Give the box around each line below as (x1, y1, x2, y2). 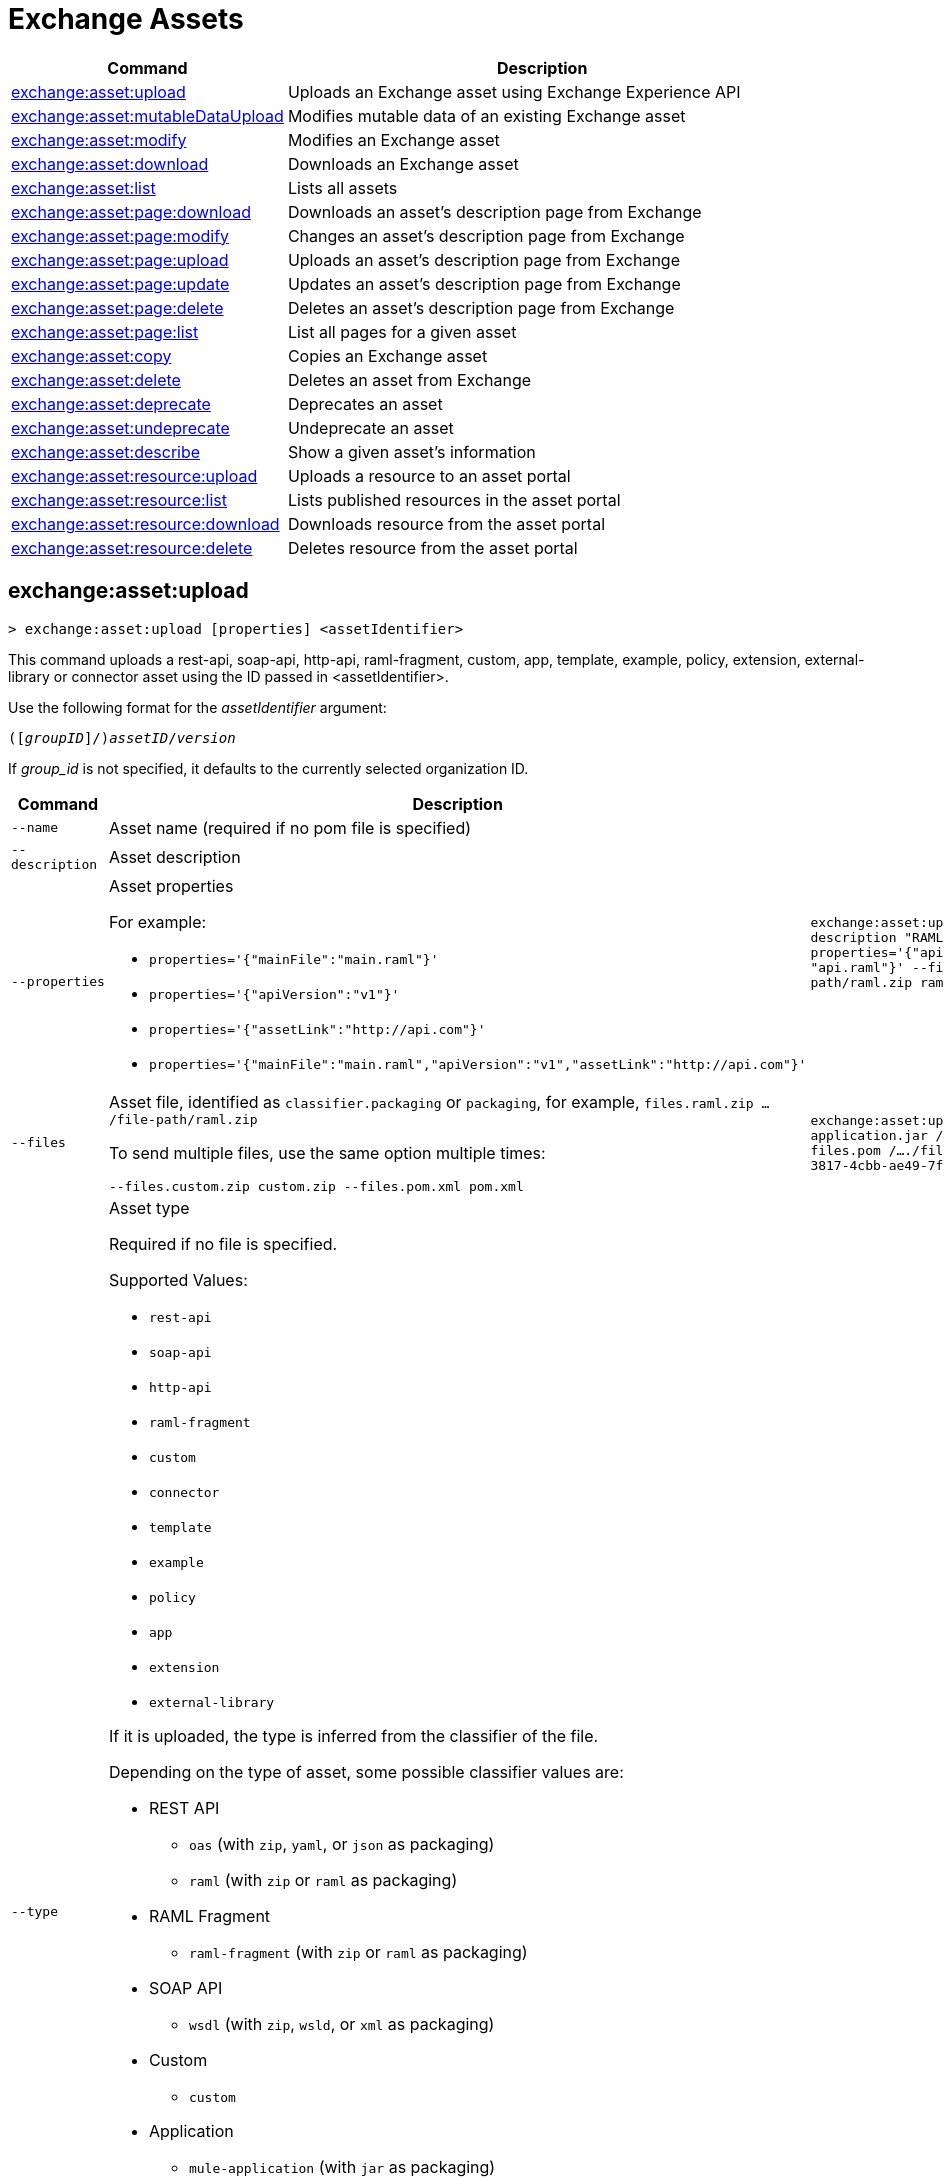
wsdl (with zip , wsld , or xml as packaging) (188, 2013, 495, 2034)
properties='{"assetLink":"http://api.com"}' (148, 1021, 486, 1037)
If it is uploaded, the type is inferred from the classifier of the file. (108, 1725, 599, 1746)
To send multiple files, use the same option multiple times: (108, 1142, 546, 1163)
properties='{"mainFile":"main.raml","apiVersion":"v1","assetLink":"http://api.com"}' (148, 1056, 807, 1072)
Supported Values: (108, 1269, 248, 1290)
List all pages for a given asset (287, 321, 517, 342)
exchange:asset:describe (11, 441, 201, 462)
